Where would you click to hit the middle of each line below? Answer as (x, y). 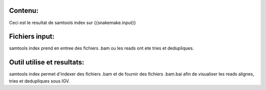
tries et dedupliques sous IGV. (39, 81)
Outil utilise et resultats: (47, 62)
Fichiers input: (32, 37)
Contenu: (24, 11)
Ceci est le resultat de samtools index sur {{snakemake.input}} (73, 23)
